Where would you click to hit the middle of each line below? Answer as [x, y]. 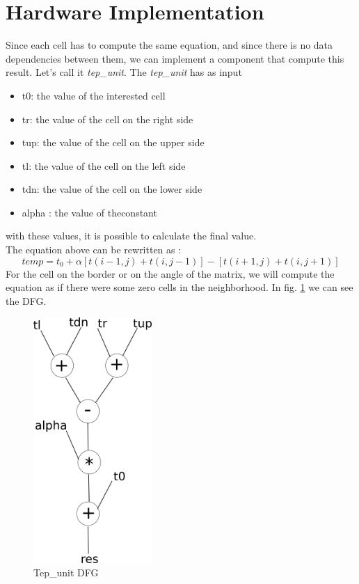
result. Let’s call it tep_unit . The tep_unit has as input [124, 72]
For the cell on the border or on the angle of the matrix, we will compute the [170, 273]
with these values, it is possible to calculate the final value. [131, 236]
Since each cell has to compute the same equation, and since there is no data [169, 45]
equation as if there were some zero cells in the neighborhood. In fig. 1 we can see [179, 287]
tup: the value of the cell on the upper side [113, 142]
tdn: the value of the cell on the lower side [112, 189]
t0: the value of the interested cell [94, 95]
